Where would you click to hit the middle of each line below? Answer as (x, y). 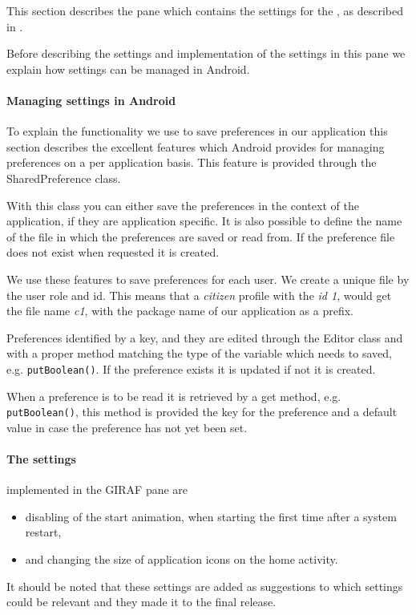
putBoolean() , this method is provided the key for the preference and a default (202, 412)
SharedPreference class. (64, 178)
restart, (43, 532)
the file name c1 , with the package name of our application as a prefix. (180, 311)
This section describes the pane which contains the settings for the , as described (205, 10)
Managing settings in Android (91, 100)
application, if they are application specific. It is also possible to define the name (204, 221)
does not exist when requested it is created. (113, 252)
